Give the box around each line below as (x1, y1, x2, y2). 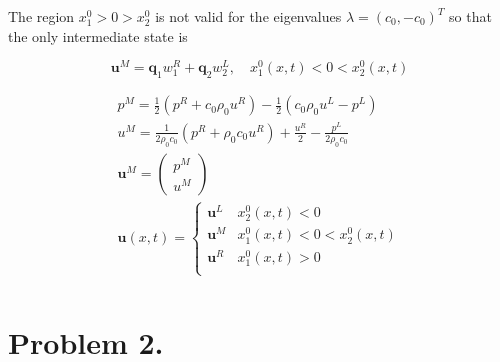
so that (449, 6, 492, 26)
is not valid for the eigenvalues (155, 6, 342, 26)
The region (8, 6, 75, 26)
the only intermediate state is (8, 25, 188, 46)
